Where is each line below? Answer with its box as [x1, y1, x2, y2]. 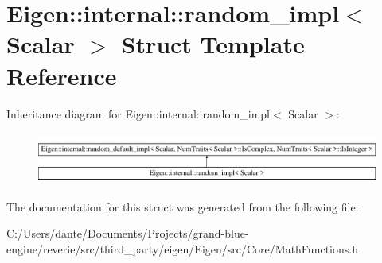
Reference [6, 59, 117, 91]
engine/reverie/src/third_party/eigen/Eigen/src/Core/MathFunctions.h [6, 240, 358, 257]
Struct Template [121, 28, 305, 60]
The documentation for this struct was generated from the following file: [6, 198, 359, 215]
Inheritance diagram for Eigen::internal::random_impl [6, 105, 271, 122]
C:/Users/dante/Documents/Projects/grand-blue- [6, 225, 249, 242]
